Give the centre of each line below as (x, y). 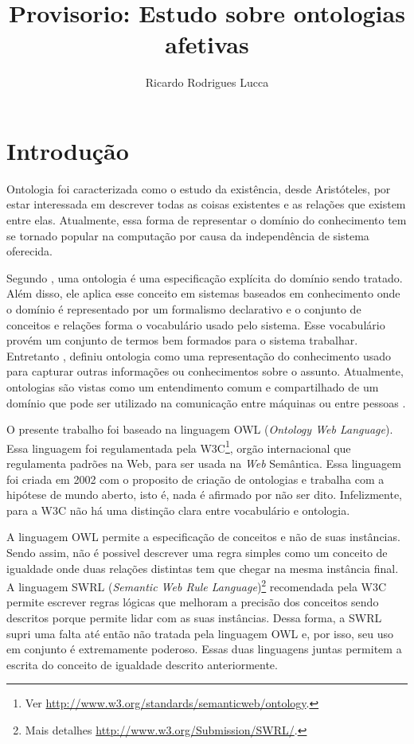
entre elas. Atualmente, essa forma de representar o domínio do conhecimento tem (207, 220)
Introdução (68, 150)
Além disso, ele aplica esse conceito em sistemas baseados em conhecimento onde (203, 293)
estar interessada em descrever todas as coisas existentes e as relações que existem (206, 204)
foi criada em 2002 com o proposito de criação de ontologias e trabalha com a (195, 479)
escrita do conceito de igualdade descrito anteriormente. (142, 664)
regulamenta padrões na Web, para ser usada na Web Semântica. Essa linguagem (204, 463)
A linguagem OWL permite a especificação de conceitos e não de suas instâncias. (203, 537)
